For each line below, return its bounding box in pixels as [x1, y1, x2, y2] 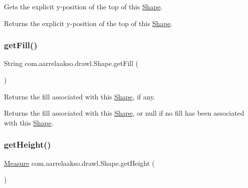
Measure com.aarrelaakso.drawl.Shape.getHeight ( [4, 157, 155, 168]
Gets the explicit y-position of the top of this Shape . [4, 1, 163, 11]
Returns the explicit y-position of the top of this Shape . [4, 18, 173, 28]
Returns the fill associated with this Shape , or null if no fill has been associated [4, 108, 245, 118]
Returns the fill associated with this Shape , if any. [4, 91, 156, 101]
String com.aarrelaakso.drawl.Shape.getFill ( [4, 58, 138, 68]
